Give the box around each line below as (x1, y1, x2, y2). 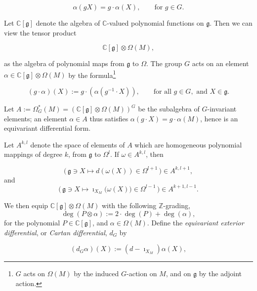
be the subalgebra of (138, 104, 200, 114)
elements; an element (4, 113, 67, 123)
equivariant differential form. (4, 123, 91, 133)
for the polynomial (4, 218, 60, 228)
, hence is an (200, 113, 238, 123)
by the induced (74, 268, 119, 279)
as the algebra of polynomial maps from (4, 58, 125, 69)
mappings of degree (4, 149, 62, 159)
